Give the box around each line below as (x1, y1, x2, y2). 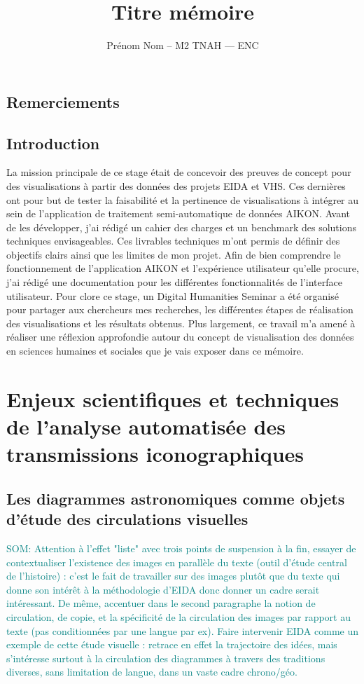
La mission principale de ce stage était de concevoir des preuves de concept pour (6, 165, 351, 179)
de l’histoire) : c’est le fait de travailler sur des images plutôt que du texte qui (6, 568, 340, 583)
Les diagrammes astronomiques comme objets (6, 487, 345, 509)
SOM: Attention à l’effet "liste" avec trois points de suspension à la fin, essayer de (6, 540, 356, 555)
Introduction (6, 132, 100, 153)
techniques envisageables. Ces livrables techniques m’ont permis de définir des (6, 233, 340, 248)
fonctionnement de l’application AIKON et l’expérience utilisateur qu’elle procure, (6, 261, 359, 275)
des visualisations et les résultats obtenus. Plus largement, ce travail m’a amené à (6, 315, 356, 330)
